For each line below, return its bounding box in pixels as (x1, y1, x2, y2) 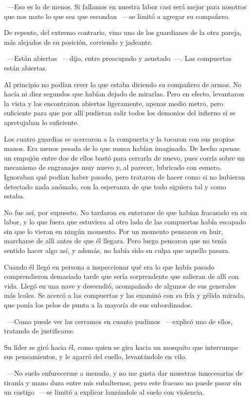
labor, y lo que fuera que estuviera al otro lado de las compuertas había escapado (4, 217, 246, 227)
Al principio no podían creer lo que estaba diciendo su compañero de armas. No (4, 79, 242, 89)
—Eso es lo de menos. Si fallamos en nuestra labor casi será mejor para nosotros (7, 1, 247, 11)
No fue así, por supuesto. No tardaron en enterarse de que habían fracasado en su (4, 207, 247, 217)
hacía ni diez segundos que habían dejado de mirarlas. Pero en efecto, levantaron (4, 89, 244, 99)
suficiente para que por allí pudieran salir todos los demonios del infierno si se (4, 108, 235, 118)
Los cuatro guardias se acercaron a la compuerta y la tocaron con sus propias (4, 133, 234, 144)
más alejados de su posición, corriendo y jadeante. (4, 36, 153, 47)
